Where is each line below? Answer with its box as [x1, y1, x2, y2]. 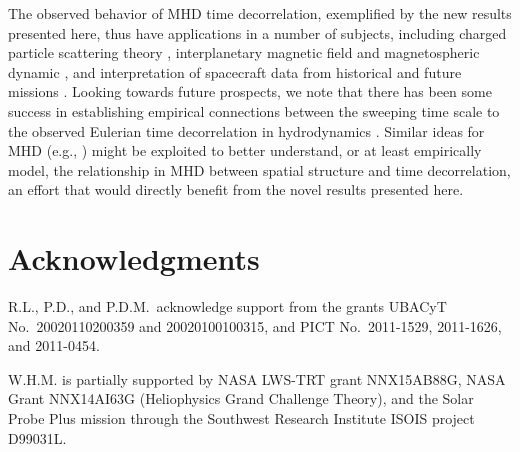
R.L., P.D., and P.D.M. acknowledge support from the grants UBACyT [8, 296, 447, 317]
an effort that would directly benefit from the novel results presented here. [8, 179, 464, 200]
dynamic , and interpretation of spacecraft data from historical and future [8, 61, 462, 82]
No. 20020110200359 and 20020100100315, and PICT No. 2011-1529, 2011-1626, [8, 315, 502, 336]
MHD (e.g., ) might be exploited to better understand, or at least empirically [8, 140, 482, 161]
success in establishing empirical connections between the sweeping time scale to [8, 100, 500, 121]
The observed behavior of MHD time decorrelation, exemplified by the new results [8, 3, 512, 23]
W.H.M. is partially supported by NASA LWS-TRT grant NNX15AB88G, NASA [8, 368, 506, 389]
